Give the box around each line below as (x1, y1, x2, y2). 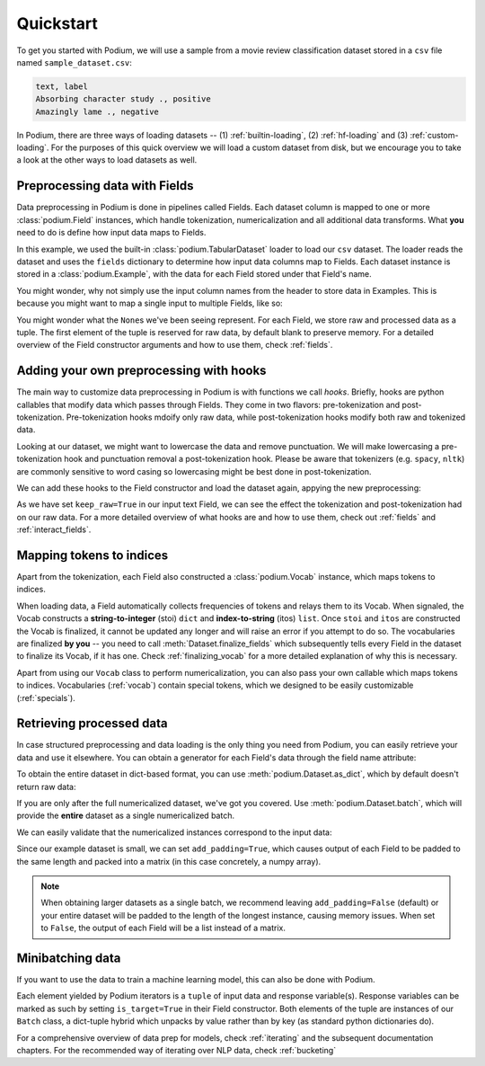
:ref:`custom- (410, 129, 459, 140)
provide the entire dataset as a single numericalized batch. (16, 810, 235, 822)
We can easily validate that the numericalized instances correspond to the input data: (16, 827, 332, 838)
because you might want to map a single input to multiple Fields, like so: (16, 298, 283, 309)
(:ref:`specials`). (16, 692, 75, 703)
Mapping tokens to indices (16, 547, 169, 563)
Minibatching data (16, 950, 121, 965)
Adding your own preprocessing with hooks (16, 363, 267, 378)
